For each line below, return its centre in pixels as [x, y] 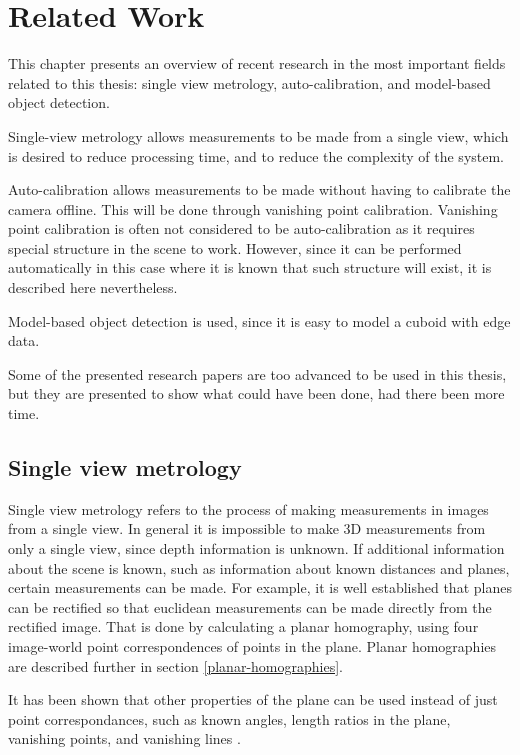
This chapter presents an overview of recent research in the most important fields [257, 63]
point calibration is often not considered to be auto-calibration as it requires [241, 228]
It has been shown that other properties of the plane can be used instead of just [253, 699]
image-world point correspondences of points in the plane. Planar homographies [252, 645]
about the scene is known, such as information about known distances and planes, [259, 567]
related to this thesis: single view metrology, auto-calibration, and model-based [249, 82]
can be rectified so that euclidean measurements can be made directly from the [250, 606]
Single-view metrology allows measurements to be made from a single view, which [258, 135]
